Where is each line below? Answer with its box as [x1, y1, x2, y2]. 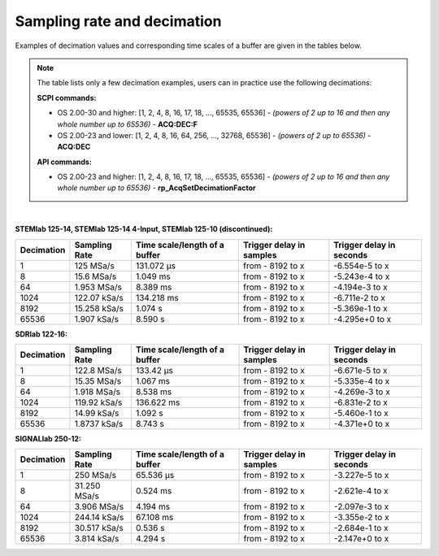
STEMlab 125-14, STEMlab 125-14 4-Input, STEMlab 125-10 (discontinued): [15, 224, 273, 234]
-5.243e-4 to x [333, 271, 390, 282]
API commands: [37, 157, 93, 167]
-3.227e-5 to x [333, 470, 389, 481]
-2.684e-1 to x [333, 523, 389, 534]
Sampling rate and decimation [15, 12, 222, 30]
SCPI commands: [37, 93, 97, 102]
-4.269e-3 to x [333, 386, 390, 397]
